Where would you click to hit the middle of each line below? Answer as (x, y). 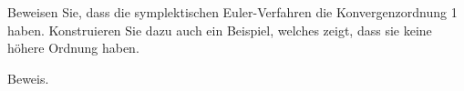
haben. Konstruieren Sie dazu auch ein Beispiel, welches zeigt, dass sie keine (220, 30)
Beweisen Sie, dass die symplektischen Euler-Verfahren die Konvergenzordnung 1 (232, 12)
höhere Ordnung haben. (73, 48)
